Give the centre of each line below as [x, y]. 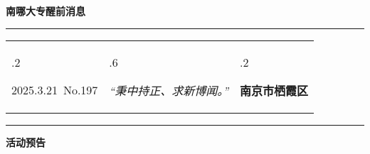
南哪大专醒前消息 [46, 11]
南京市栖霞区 [274, 90]
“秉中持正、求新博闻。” [169, 90]
